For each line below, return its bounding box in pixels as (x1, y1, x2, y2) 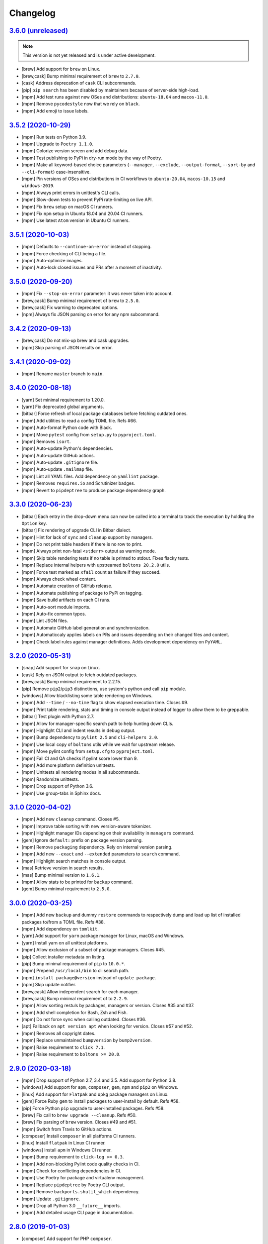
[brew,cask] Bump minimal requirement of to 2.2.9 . (21, 995, 129, 1001)
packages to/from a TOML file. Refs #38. (21, 919, 105, 925)
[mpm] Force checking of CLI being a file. (21, 250, 107, 256)
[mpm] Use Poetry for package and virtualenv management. (21, 1175, 145, 1181)
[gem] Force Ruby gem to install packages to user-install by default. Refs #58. (21, 1098, 180, 1104)
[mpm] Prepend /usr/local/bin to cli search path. (21, 968, 130, 974)
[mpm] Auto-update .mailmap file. (21, 466, 93, 472)
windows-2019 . (21, 183, 55, 189)
